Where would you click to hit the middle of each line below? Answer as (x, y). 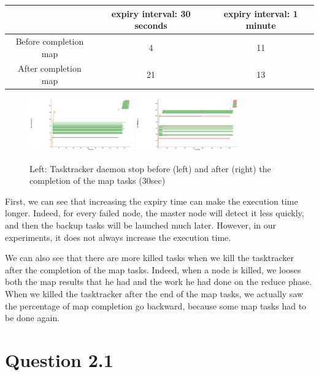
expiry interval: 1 (261, 13)
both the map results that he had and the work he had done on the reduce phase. (159, 282)
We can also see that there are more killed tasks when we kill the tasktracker (150, 258)
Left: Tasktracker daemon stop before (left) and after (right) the (150, 168)
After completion (50, 68)
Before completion (50, 41)
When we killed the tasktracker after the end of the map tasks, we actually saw (154, 294)
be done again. (33, 318)
